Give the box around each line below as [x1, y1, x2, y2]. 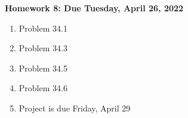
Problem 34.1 [19, 21, 67, 34]
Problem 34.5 [19, 61, 67, 74]
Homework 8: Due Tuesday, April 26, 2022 [5, 2, 184, 14]
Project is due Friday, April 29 [19, 101, 131, 114]
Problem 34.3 [19, 42, 67, 54]
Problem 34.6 [19, 82, 67, 94]
